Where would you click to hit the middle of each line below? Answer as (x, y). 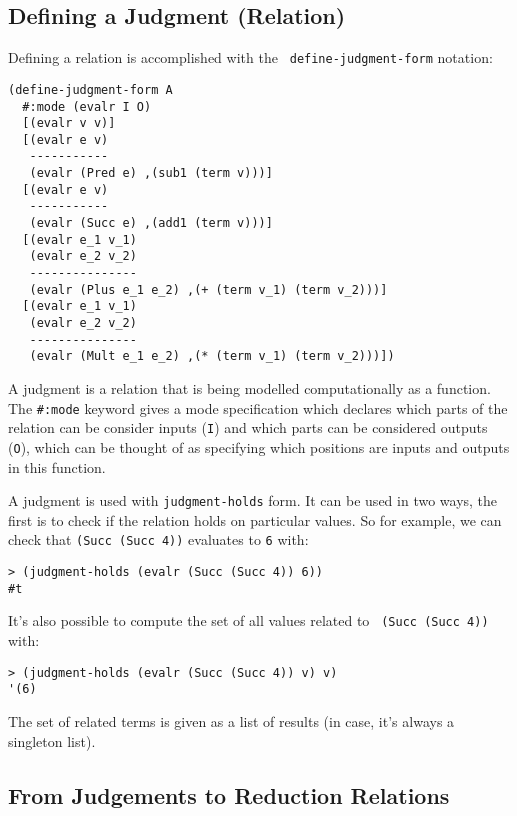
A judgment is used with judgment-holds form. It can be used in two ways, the (253, 500)
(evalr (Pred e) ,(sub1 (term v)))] (151, 173)
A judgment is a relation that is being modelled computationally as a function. (249, 388)
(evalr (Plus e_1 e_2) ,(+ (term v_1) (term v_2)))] (208, 289)
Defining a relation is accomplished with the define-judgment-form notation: (250, 57)
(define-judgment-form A (90, 89)
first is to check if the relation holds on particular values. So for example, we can (255, 519)
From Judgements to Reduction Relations (229, 794)
